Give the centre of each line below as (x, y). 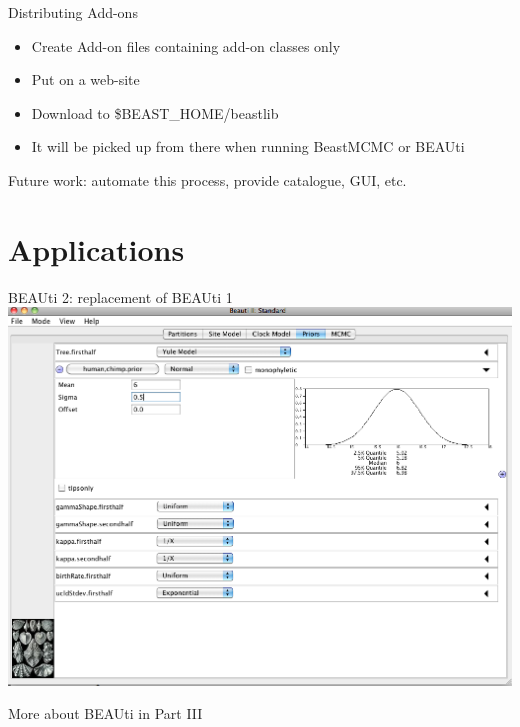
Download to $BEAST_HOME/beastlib (155, 112)
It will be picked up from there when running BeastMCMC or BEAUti (248, 146)
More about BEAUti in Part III (105, 713)
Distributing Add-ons (73, 12)
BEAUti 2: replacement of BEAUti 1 (120, 296)
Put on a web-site (85, 79)
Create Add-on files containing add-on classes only (186, 45)
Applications (96, 248)
